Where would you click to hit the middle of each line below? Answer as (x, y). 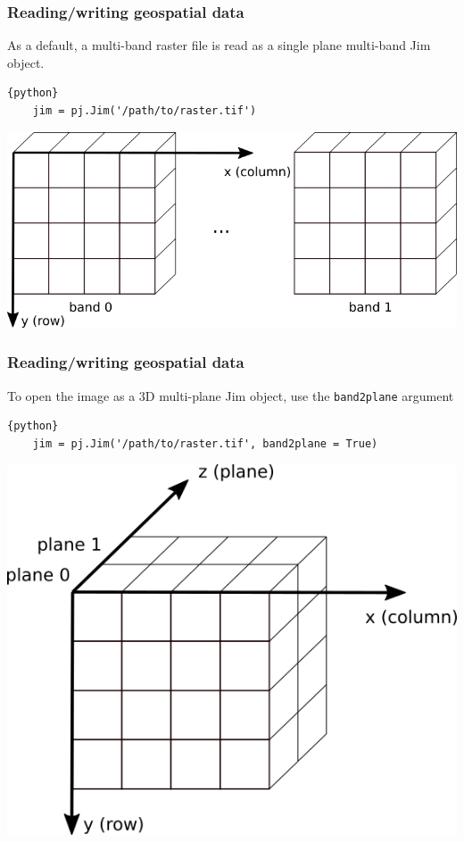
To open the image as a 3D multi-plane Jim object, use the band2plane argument (231, 395)
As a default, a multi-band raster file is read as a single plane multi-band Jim (219, 45)
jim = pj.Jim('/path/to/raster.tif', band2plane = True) (205, 443)
